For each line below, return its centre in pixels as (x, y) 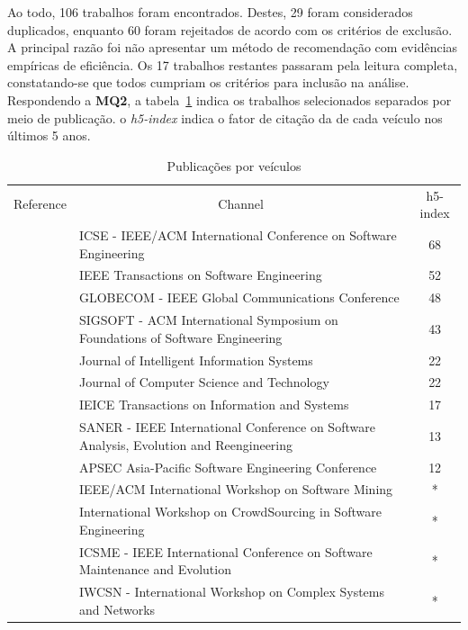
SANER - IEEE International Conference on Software (227, 427)
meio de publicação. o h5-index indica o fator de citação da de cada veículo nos (225, 117)
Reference (40, 204)
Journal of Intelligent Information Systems (196, 360)
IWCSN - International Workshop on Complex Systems (231, 592)
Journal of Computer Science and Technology (204, 382)
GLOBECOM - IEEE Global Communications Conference (239, 297)
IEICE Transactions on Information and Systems (214, 405)
